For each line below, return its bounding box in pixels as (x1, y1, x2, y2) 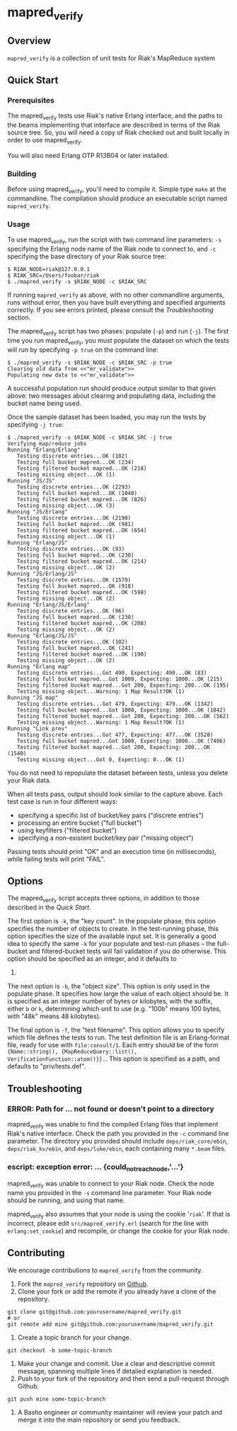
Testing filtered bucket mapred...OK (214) (16, 557, 147, 565)
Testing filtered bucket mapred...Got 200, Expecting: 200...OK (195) (16, 681, 230, 689)
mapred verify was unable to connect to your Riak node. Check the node (7, 1180, 214, 1190)
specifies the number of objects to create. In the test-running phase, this (7, 925, 219, 933)
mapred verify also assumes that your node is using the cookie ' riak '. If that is (7, 1210, 231, 1220)
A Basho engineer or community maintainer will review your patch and (17, 1408, 223, 1416)
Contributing (7, 1247, 65, 1259)
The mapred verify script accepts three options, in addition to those (7, 894, 200, 904)
